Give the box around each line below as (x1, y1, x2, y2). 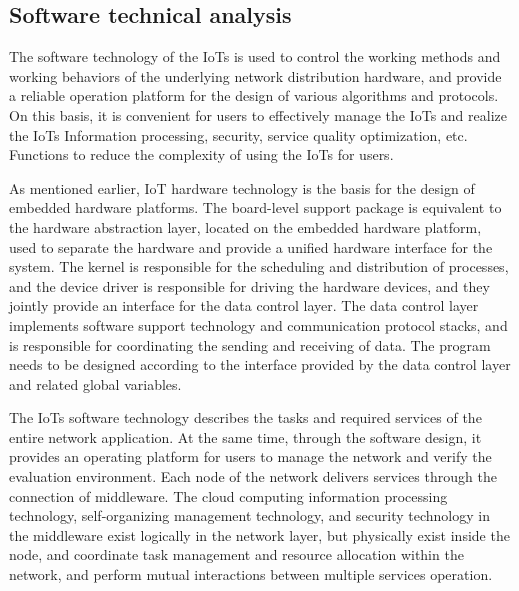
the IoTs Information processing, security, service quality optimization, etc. (9, 124, 468, 145)
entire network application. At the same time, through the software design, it (9, 426, 482, 447)
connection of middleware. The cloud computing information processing (9, 485, 448, 506)
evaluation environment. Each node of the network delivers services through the (9, 466, 497, 487)
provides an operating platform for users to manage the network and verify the (9, 446, 492, 467)
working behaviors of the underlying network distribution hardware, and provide (9, 65, 502, 86)
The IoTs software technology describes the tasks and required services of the (9, 407, 482, 428)
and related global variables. (9, 373, 182, 394)
